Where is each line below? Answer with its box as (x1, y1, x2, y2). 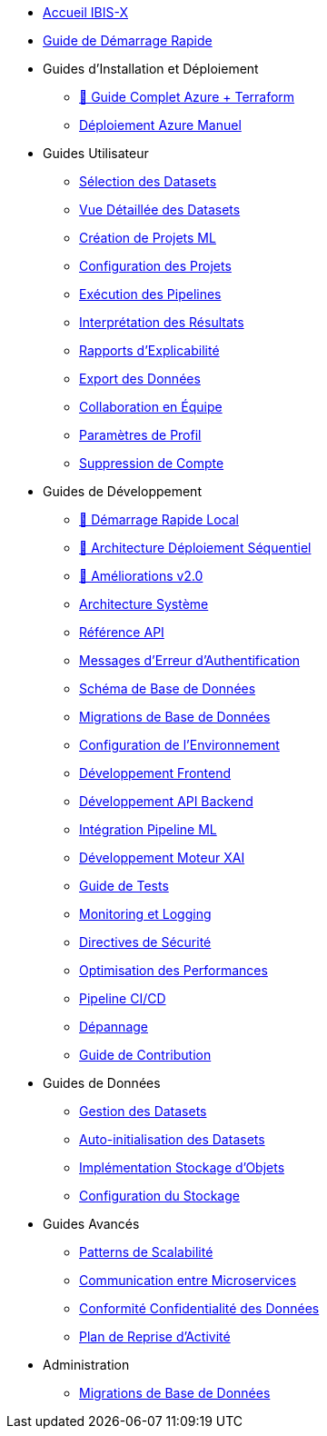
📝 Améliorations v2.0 (79, 568, 203, 583)
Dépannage (79, 1019, 148, 1034)
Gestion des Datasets (79, 1103, 207, 1119)
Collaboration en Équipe (79, 399, 223, 414)
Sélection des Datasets (79, 174, 217, 189)
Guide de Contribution (79, 1047, 212, 1062)
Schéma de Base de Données (79, 681, 256, 696)
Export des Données (79, 371, 201, 386)
